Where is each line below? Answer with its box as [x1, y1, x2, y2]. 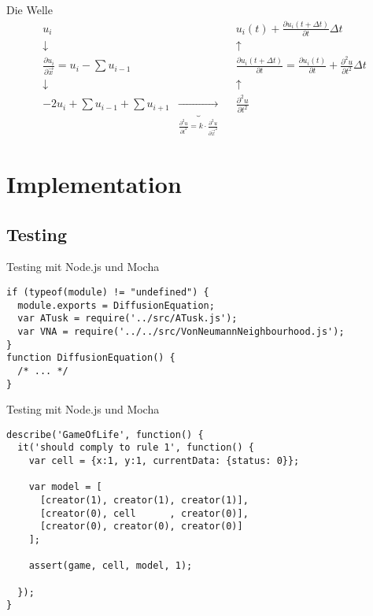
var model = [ [28, 481, 102, 493]
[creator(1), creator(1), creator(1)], [39, 495, 249, 507]
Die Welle [6, 2, 53, 17]
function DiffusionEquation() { [6, 352, 175, 364]
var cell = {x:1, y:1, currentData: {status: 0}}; [28, 455, 300, 467]
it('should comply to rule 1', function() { [17, 442, 254, 454]
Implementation [6, 167, 182, 199]
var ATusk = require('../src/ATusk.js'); [17, 313, 238, 325]
